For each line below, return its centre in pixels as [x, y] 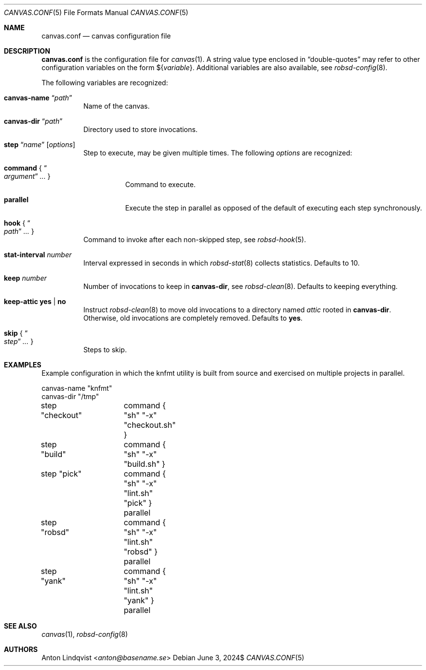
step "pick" [61, 474]
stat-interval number [38, 255]
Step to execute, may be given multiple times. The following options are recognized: [218, 153]
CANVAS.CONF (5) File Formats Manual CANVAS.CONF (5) [96, 12]
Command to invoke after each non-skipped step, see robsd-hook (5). [195, 239]
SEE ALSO [20, 626]
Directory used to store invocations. [141, 129]
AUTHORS [21, 649]
